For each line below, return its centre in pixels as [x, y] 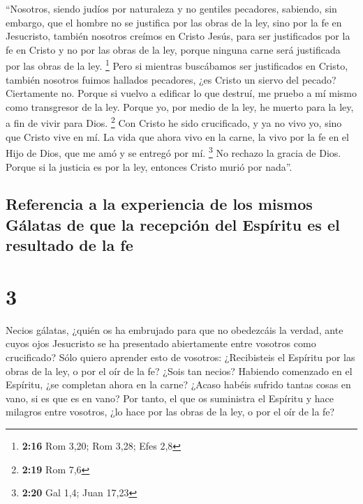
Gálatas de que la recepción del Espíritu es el [173, 224]
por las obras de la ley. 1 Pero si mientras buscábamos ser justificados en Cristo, [177, 65]
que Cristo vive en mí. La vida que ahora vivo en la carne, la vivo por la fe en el [177, 136]
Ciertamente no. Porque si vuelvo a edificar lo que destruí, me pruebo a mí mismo [181, 93]
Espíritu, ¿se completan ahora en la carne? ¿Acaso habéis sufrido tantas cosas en [178, 384]
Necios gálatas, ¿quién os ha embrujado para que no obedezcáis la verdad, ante [175, 329]
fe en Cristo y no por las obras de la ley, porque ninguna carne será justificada [173, 49]
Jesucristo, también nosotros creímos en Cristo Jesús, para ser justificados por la [178, 36]
